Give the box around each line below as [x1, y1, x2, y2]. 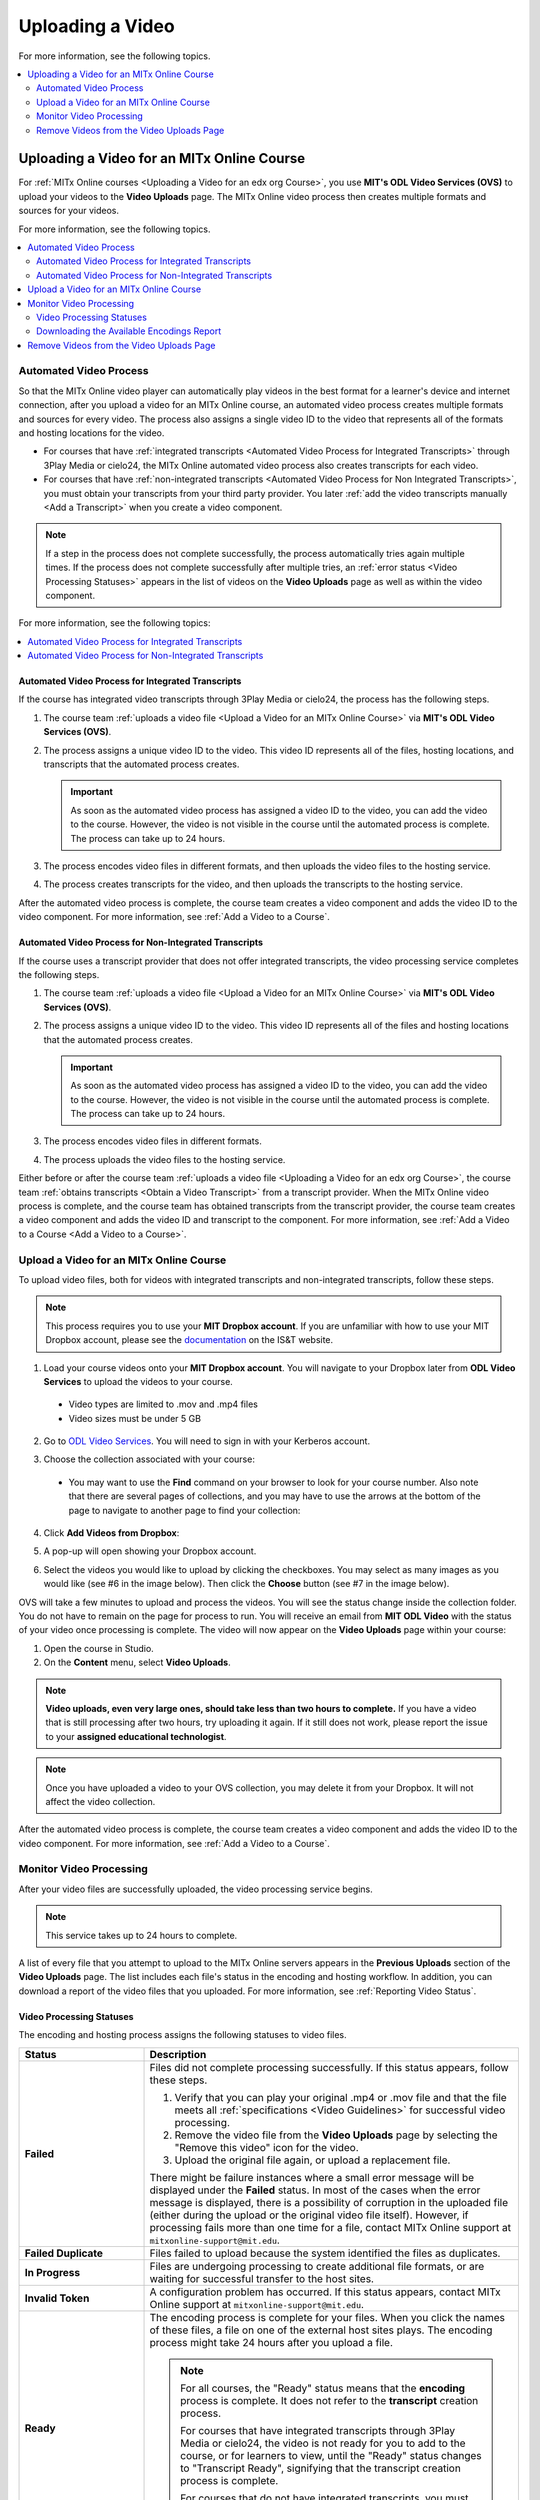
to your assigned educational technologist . [45, 1730, 227, 1742]
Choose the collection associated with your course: [43, 1453, 255, 1465]
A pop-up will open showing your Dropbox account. [43, 1545, 257, 1557]
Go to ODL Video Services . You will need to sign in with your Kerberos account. [43, 1435, 370, 1447]
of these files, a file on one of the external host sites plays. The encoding [149, 2323, 493, 2337]
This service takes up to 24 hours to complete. [45, 1929, 238, 1941]
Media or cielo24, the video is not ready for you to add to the [180, 2436, 466, 2450]
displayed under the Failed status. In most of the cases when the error [149, 2183, 481, 2197]
